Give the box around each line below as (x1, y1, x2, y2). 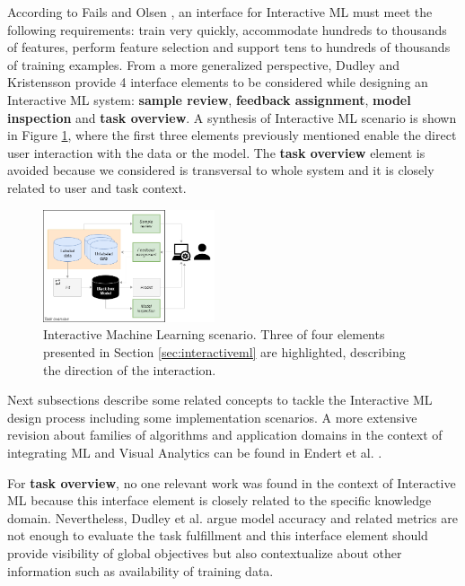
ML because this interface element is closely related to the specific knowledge (7, 491, 432, 510)
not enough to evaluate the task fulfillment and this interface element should (7, 526, 428, 545)
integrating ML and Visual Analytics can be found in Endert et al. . (7, 442, 382, 461)
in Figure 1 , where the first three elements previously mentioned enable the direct (7, 126, 457, 144)
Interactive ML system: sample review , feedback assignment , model (7, 90, 411, 109)
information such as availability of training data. (7, 561, 274, 580)
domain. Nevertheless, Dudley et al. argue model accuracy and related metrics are (7, 508, 458, 527)
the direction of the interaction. (43, 360, 216, 379)
